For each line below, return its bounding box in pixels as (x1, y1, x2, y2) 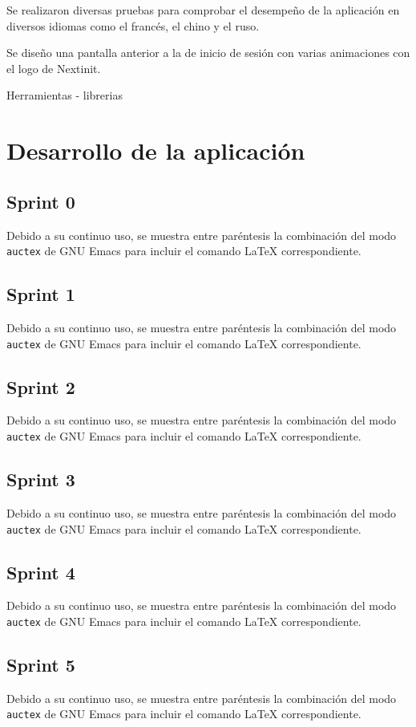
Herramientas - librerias (6, 87, 123, 104)
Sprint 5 (6, 652, 75, 676)
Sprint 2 (6, 374, 75, 399)
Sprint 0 (6, 189, 75, 213)
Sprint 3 (6, 467, 75, 492)
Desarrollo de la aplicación (6, 134, 305, 167)
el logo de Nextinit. (6, 59, 101, 76)
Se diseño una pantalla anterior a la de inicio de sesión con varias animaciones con (6, 44, 410, 61)
